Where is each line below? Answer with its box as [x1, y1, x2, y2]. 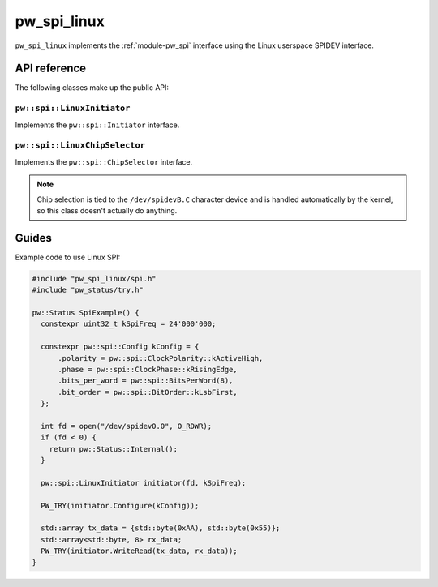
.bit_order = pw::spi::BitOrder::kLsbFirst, [58, 388, 238, 396]
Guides [15, 231, 53, 245]
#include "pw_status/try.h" [32, 285, 144, 295]
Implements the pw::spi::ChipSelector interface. [15, 156, 193, 166]
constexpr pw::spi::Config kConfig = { [41, 342, 200, 352]
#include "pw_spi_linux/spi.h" [32, 274, 157, 283]
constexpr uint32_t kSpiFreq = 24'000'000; [41, 319, 217, 328]
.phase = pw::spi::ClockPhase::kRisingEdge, [58, 365, 238, 374]
